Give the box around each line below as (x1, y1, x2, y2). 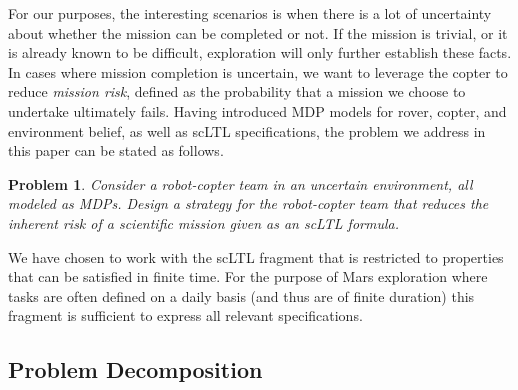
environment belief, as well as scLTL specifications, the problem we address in (8, 120, 486, 141)
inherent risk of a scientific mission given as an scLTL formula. (8, 212, 399, 233)
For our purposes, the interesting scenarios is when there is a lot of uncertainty (8, 3, 492, 23)
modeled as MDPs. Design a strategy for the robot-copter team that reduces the (8, 193, 489, 214)
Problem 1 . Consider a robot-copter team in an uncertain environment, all (8, 173, 473, 194)
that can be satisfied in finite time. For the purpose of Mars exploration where (8, 266, 488, 287)
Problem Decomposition (8, 354, 263, 385)
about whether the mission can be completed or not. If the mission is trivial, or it (8, 22, 508, 43)
